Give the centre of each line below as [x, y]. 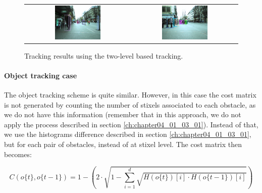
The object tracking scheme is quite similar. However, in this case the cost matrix [130, 95]
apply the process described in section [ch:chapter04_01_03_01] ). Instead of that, [131, 124]
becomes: [18, 154]
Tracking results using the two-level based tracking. [104, 55]
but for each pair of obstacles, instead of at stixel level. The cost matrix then [123, 144]
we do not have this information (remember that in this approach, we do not [123, 114]
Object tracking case [41, 75]
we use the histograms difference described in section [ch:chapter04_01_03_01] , [128, 134]
